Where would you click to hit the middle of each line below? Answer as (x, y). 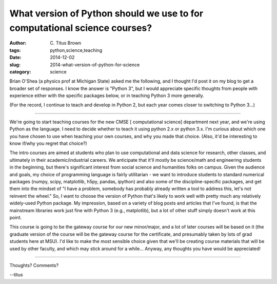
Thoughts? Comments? (34, 265)
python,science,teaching (76, 50)
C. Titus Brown (66, 43)
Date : (15, 58)
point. (16, 217)
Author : (18, 43)
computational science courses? (81, 28)
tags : (15, 50)
